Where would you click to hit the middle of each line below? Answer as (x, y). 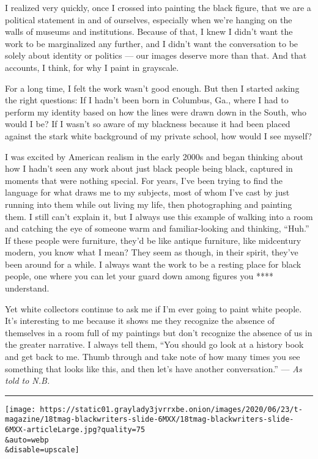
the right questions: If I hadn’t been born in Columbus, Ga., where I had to (147, 100)
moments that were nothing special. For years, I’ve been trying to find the (144, 180)
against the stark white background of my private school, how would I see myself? (158, 135)
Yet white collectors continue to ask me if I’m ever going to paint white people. (153, 308)
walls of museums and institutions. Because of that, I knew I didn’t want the (149, 31)
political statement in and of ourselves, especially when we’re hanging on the (149, 19)
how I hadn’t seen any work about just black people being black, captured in (149, 168)
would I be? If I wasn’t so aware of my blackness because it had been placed (148, 124)
